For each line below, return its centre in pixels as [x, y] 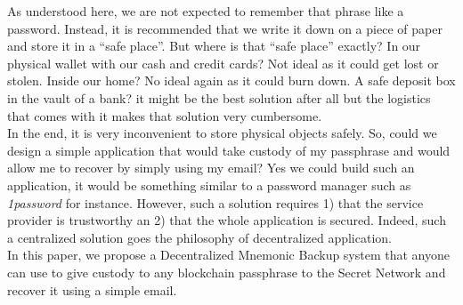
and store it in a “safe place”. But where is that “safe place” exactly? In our [214, 46]
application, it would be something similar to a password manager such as [209, 185]
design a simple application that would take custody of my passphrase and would [229, 150]
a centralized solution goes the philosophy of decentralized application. [199, 237]
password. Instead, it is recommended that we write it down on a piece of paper [225, 28]
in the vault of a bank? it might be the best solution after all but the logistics [219, 97]
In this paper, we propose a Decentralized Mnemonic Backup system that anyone [228, 255]
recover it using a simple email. [92, 289]
